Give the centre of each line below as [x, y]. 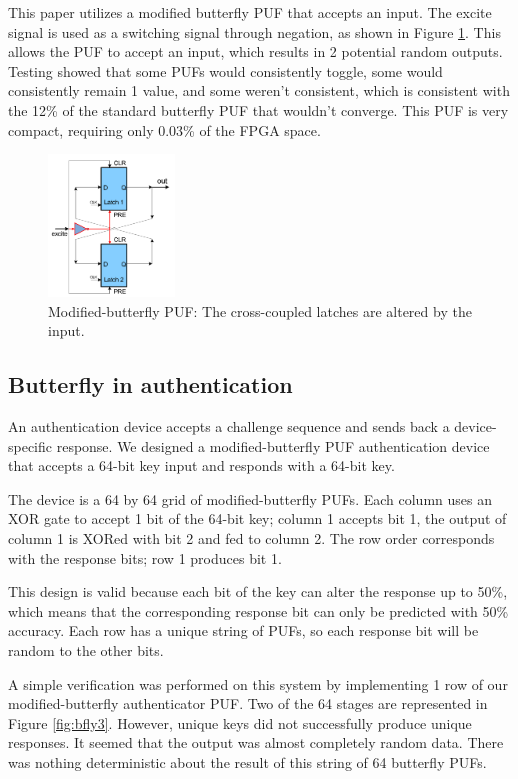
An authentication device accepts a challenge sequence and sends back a [229, 426]
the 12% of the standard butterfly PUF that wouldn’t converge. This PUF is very [258, 109]
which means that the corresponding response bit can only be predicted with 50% [258, 610]
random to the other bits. [86, 649]
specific [30, 445]
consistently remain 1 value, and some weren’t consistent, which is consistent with [259, 90]
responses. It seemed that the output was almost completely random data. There [256, 742]
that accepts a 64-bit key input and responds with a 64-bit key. [201, 465]
